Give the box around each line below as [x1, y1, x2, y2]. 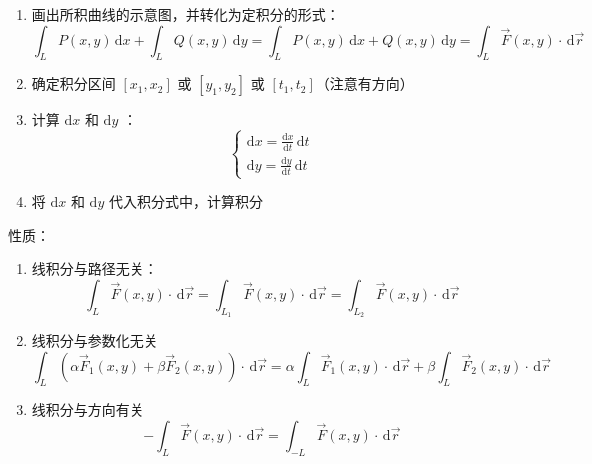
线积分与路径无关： [31, 258, 158, 279]
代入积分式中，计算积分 [108, 191, 263, 212]
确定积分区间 [31, 73, 116, 94]
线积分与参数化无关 [31, 330, 158, 351]
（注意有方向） [315, 73, 414, 94]
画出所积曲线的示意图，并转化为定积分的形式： [31, 4, 340, 24]
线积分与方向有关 [31, 399, 144, 420]
